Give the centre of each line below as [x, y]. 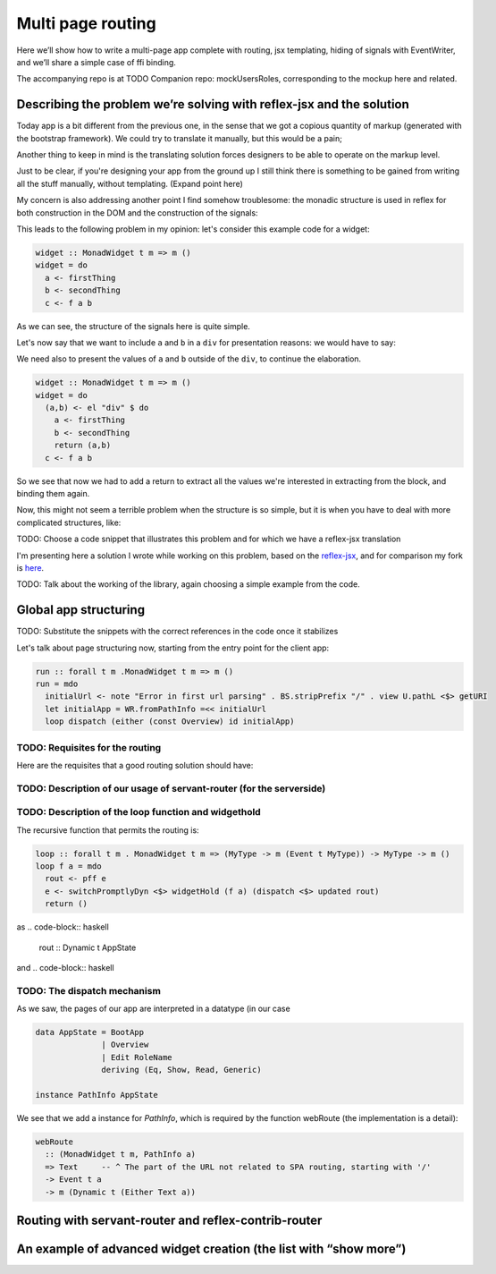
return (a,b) [83, 446]
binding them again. [53, 493]
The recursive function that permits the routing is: [108, 830]
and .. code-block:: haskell [66, 967]
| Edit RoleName [137, 1057]
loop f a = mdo [68, 866]
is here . [30, 567]
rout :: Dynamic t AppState [88, 947]
